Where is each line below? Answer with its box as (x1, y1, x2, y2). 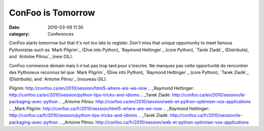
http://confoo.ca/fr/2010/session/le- (169, 112, 242, 118)
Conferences (47, 31, 74, 37)
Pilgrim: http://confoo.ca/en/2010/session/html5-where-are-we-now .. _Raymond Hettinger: (9, 85, 194, 91)
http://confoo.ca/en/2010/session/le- (172, 92, 246, 98)
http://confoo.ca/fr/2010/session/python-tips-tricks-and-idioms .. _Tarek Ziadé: (9, 112, 169, 118)
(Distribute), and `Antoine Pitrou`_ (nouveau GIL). (9, 76, 108, 82)
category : (9, 31, 30, 37)
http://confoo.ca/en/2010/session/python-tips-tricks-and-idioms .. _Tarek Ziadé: (9, 92, 171, 98)
